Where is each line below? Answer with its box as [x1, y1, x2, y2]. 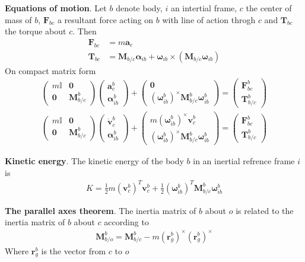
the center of [246, 2, 292, 14]
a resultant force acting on [57, 13, 154, 25]
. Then [72, 25, 97, 37]
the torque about [5, 25, 66, 37]
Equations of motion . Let [5, 2, 107, 14]
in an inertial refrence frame [193, 155, 295, 167]
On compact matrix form [5, 64, 96, 76]
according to [104, 216, 149, 228]
